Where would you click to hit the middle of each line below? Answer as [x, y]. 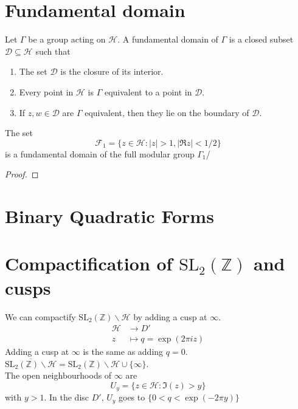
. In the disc [67, 397]
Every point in [46, 91]
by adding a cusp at [170, 316]
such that [53, 51]
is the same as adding [123, 352]
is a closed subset [261, 39]
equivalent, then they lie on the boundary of [167, 112]
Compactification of [89, 263]
